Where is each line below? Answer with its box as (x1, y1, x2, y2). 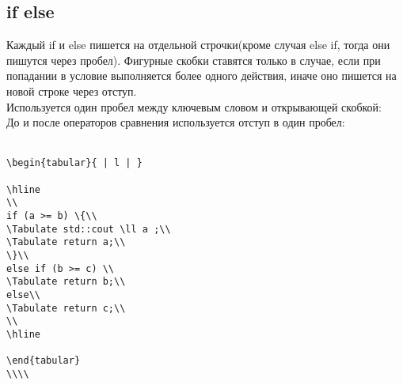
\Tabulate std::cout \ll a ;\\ (6, 223, 171, 235)
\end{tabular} (6, 355, 81, 367)
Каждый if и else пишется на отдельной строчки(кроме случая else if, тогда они (6, 36, 390, 53)
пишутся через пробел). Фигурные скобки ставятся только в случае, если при (6, 51, 381, 68)
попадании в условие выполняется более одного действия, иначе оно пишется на (6, 67, 397, 84)
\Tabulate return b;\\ (6, 276, 126, 288)
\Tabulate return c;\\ (6, 302, 126, 314)
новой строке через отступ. (6, 82, 137, 99)
